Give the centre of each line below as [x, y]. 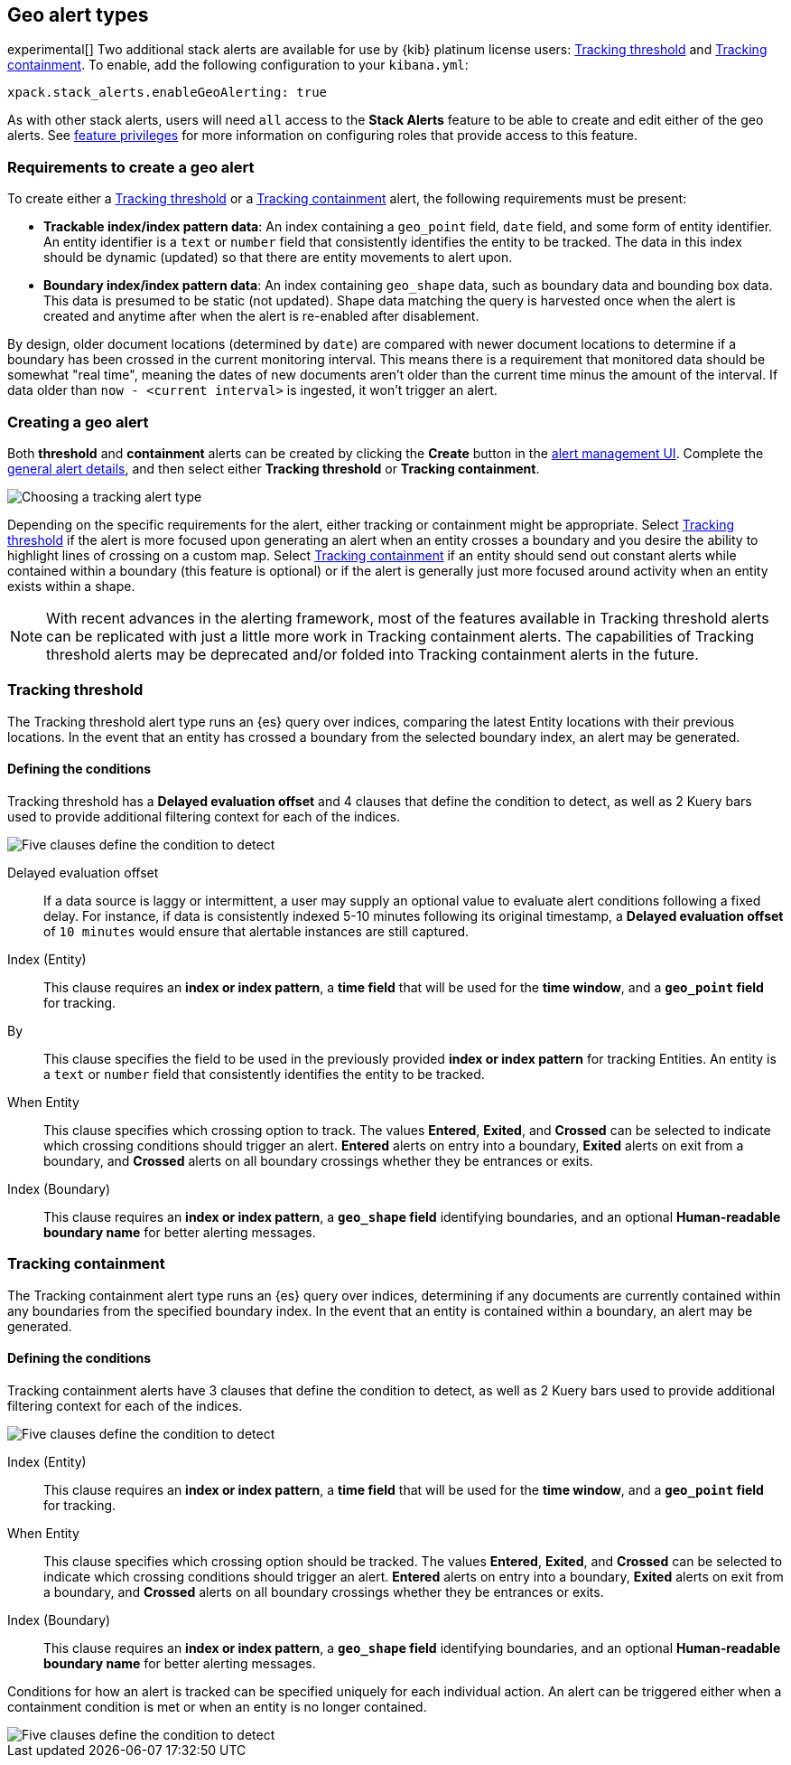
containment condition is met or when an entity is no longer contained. [217, 1706]
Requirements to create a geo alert [131, 167]
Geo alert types [78, 15]
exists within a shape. [71, 586]
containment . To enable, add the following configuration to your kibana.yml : [238, 65]
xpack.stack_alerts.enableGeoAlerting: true [168, 93]
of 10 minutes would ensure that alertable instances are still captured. [256, 931]
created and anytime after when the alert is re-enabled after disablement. [261, 316]
